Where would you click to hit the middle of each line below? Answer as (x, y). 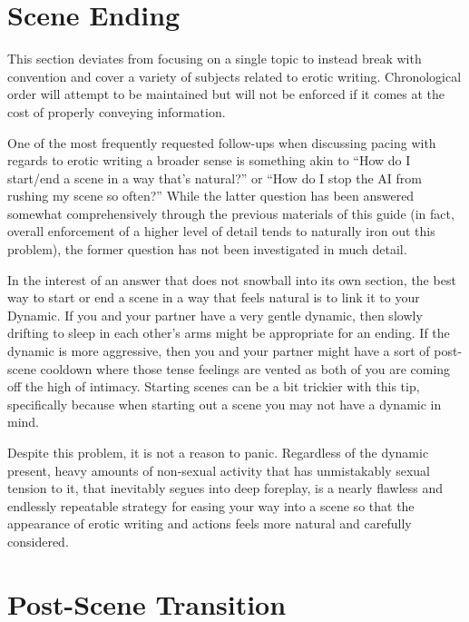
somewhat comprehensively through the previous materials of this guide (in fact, (231, 213)
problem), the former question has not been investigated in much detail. (207, 249)
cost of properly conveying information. (117, 111)
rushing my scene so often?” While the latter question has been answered (211, 196)
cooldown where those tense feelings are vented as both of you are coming (245, 368)
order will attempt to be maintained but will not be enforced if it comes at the (226, 94)
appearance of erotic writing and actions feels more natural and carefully (210, 523)
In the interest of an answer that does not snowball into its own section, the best (232, 279)
